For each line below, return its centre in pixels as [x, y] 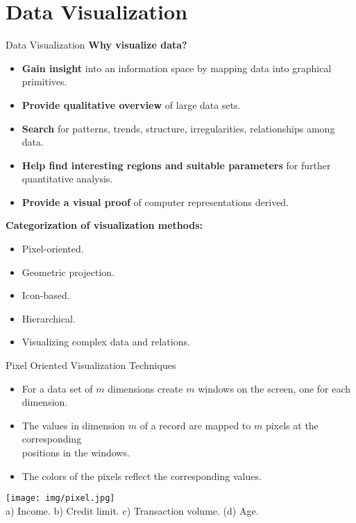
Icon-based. [46, 295]
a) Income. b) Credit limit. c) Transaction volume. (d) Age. [132, 510]
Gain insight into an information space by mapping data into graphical [177, 68]
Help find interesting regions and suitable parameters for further [176, 165]
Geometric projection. [68, 272]
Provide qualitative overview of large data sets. [131, 104]
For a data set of [57, 388]
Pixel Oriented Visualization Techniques [91, 365]
